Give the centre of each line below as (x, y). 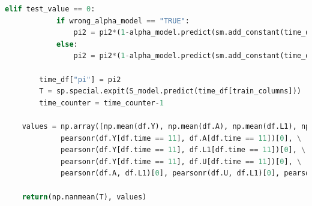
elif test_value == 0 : (50, 9)
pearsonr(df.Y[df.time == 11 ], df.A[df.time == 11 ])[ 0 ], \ (181, 138)
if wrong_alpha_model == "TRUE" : (123, 21)
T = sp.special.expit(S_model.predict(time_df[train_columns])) (170, 91)
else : (67, 44)
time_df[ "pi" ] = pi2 (80, 79)
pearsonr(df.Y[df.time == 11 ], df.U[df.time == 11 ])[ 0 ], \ (181, 161)
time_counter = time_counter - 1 (101, 103)
